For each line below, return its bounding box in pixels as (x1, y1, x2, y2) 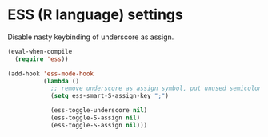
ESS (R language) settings (7, 6, 183, 24)
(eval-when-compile (7, 47, 73, 55)
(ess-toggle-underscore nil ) (50, 107, 148, 115)
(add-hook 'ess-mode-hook (7, 70, 94, 78)
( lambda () (42, 77, 80, 85)
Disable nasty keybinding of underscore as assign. (7, 32, 174, 42)
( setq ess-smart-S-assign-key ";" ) (50, 92, 170, 100)
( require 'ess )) (14, 54, 69, 63)
